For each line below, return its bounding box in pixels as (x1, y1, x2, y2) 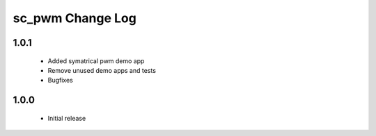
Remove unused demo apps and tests (47, 66, 157, 74)
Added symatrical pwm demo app (47, 56, 145, 65)
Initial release (47, 114, 86, 122)
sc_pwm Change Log (13, 10, 137, 26)
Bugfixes (47, 76, 73, 85)
